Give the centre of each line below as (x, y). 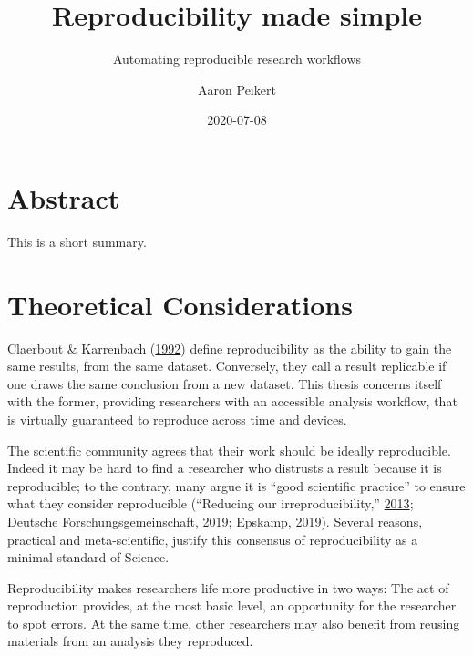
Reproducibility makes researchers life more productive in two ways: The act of (228, 587)
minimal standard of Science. (88, 557)
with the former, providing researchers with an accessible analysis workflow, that (232, 401)
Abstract (64, 197)
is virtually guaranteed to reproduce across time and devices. (177, 419)
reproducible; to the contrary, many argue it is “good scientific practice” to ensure (236, 485)
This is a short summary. (77, 241)
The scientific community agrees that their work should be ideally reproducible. (229, 450)
